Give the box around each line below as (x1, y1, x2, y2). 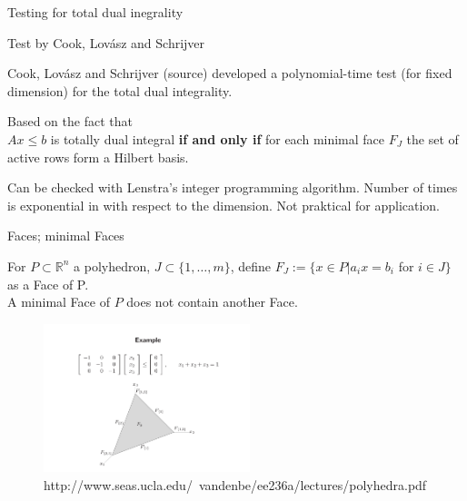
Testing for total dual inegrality (7, 3, 184, 21)
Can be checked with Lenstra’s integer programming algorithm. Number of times (7, 178, 458, 197)
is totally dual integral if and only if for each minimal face (50, 129, 385, 148)
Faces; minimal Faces (7, 226, 124, 245)
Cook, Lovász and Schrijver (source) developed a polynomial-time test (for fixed (7, 64, 452, 83)
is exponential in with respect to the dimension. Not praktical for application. (7, 195, 440, 214)
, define (230, 256, 272, 275)
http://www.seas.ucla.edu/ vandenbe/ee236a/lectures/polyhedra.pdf (44, 475, 427, 494)
